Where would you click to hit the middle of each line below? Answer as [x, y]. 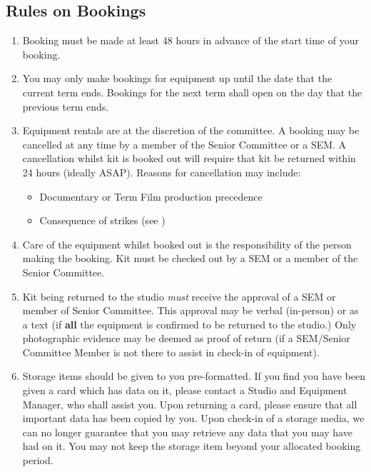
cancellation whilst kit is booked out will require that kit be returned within [189, 158]
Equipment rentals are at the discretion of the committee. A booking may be [191, 130]
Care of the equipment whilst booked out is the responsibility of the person [187, 244]
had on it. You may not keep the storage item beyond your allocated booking [192, 446]
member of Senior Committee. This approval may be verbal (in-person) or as [190, 310]
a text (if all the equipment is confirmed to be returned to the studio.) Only [189, 324]
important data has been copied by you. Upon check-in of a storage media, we [193, 418]
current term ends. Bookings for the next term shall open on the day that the [192, 92]
